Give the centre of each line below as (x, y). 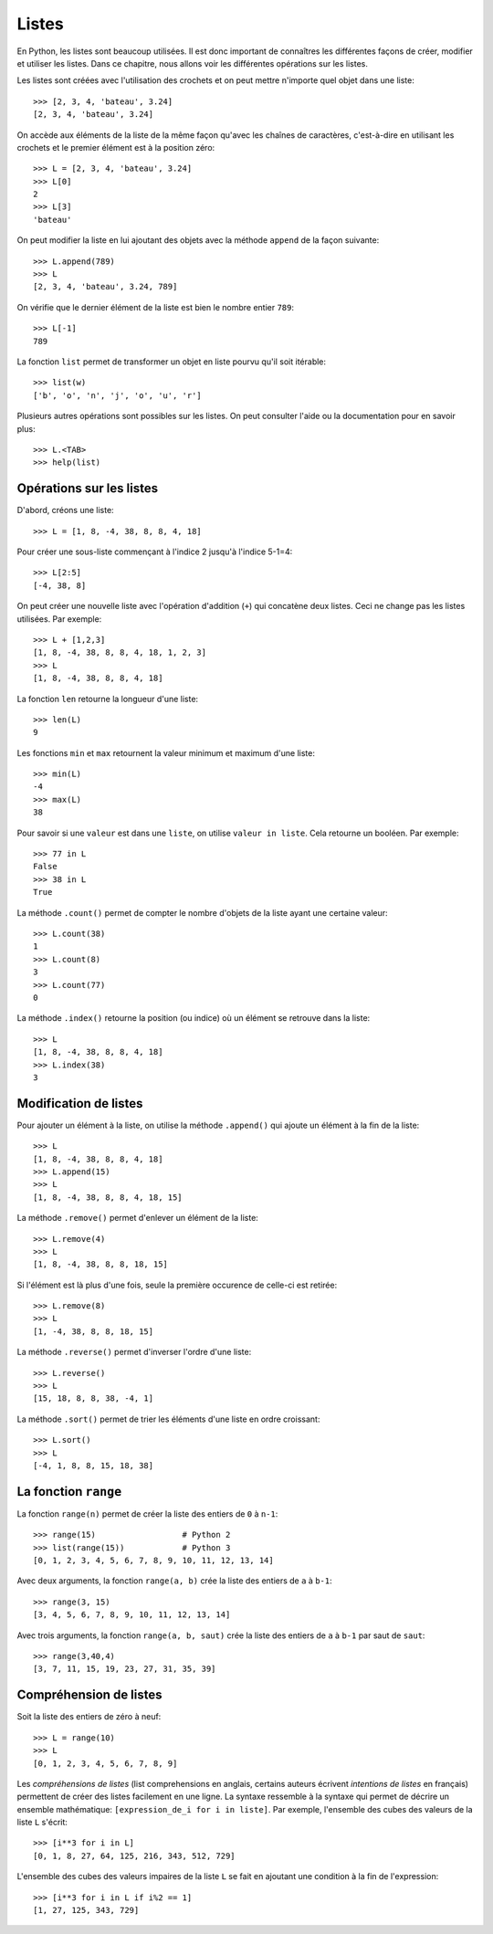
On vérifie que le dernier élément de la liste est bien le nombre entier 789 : (155, 307)
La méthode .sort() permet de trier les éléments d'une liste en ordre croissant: (168, 1419)
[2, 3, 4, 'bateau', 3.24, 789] (105, 287)
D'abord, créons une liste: (65, 510)
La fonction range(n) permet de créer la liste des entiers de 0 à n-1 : (147, 1514)
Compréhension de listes (90, 1695)
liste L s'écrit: (42, 1823)
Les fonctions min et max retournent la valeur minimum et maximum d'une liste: (166, 752)
